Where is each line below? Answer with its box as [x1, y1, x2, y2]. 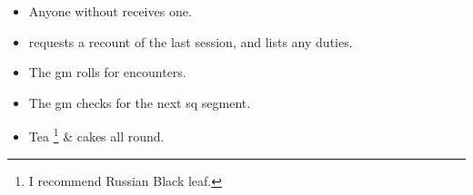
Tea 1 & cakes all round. [28, 124, 165, 146]
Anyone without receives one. [28, 2, 192, 20]
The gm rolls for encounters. [28, 63, 186, 82]
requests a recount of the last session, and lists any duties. [28, 32, 353, 51]
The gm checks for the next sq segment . [28, 93, 251, 112]
